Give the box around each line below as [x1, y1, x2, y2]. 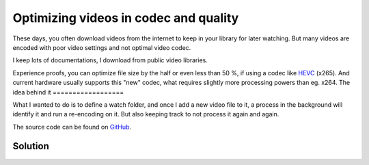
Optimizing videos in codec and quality [12, 10, 239, 25]
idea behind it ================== [12, 88, 124, 96]
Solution [12, 140, 49, 152]
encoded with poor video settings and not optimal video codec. [12, 43, 191, 51]
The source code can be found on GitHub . [12, 123, 132, 131]
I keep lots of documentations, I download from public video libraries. [12, 56, 208, 64]
